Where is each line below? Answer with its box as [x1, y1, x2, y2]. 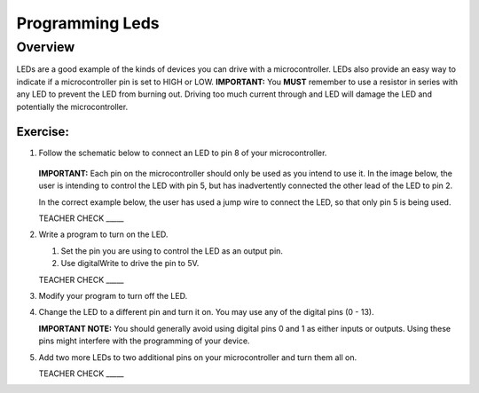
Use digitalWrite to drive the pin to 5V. [60, 258, 200, 269]
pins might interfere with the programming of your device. [38, 335, 250, 346]
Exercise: [16, 124, 70, 139]
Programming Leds [16, 13, 160, 33]
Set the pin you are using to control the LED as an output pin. [60, 245, 284, 256]
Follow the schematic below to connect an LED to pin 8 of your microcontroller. [38, 147, 327, 159]
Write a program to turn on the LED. [38, 229, 169, 240]
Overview [16, 39, 75, 55]
